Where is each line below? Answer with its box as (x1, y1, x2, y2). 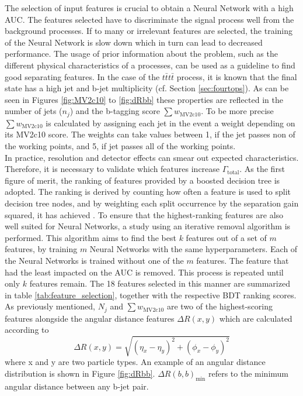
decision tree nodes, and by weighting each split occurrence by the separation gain (5, 197, 299, 209)
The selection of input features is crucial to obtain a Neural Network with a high (5, 2, 294, 13)
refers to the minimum (208, 367, 288, 380)
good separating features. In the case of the (5, 70, 160, 82)
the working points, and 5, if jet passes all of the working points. (5, 139, 236, 151)
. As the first (239, 163, 285, 175)
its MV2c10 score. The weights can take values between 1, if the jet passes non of (5, 128, 295, 140)
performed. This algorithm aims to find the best (5, 231, 176, 243)
